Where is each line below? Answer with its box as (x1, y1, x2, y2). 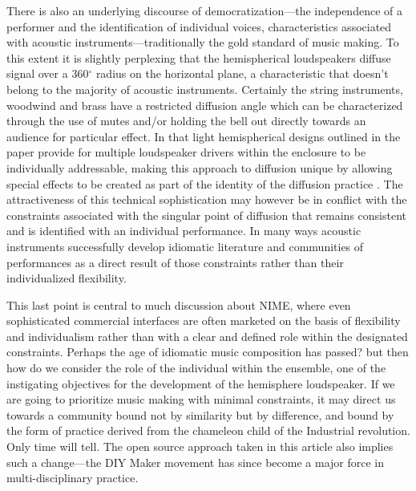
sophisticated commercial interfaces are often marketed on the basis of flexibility (6, 312, 401, 329)
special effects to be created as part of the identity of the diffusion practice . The (6, 175, 403, 192)
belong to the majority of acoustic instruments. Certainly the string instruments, (6, 80, 403, 97)
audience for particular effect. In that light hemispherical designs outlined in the (6, 128, 401, 144)
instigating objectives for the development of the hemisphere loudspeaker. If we (6, 375, 395, 392)
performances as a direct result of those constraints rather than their (6, 254, 344, 270)
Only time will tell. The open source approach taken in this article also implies (6, 438, 394, 455)
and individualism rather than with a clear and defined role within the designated (6, 327, 408, 344)
